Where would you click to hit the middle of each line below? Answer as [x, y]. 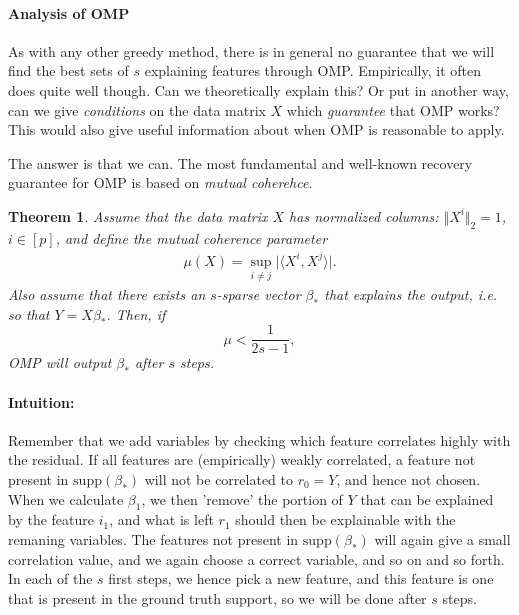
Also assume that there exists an [107, 294]
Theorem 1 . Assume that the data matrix [138, 215]
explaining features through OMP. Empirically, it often [312, 70]
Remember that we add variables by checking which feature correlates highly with [259, 439]
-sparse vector [258, 294]
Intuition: [41, 401]
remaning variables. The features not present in [153, 538]
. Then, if [136, 313]
